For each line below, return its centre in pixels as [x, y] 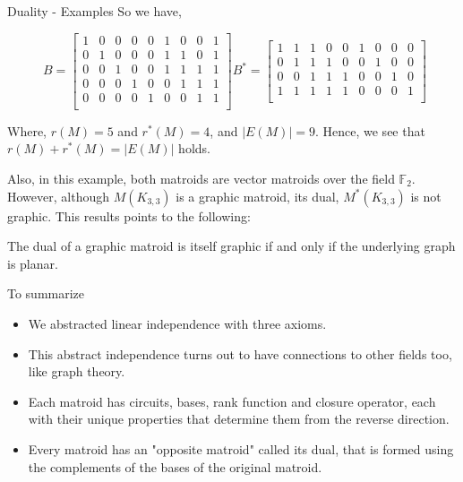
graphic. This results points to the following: [129, 215]
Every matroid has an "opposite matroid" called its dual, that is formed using [241, 448]
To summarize [46, 293]
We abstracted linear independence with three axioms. [177, 323]
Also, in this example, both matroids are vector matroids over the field [201, 178]
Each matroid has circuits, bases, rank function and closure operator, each [232, 401]
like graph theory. [77, 371]
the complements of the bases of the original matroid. [175, 466]
